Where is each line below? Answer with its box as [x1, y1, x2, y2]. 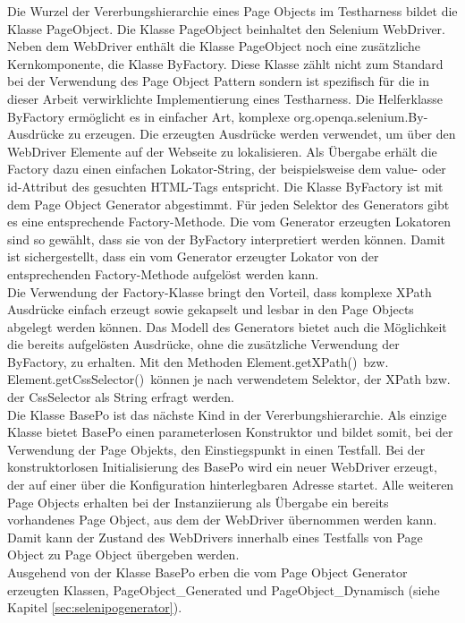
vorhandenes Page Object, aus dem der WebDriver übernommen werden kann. [7, 510, 437, 529]
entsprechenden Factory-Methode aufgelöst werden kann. [7, 264, 319, 283]
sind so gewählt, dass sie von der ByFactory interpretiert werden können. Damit [7, 229, 446, 248]
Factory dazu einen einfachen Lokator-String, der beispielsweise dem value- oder [7, 159, 446, 178]
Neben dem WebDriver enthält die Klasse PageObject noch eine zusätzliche [7, 37, 420, 55]
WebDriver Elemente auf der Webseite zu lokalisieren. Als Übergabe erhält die [7, 141, 437, 160]
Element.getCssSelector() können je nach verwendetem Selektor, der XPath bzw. [7, 370, 451, 388]
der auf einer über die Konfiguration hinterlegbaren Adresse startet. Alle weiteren [7, 475, 454, 494]
